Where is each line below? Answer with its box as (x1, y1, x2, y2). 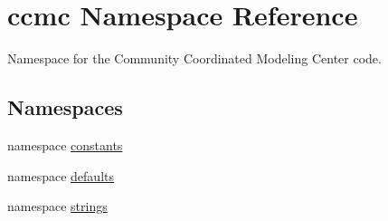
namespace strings (7, 197, 108, 216)
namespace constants (7, 135, 123, 154)
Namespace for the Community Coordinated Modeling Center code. (7, 49, 382, 68)
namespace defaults (7, 166, 114, 185)
